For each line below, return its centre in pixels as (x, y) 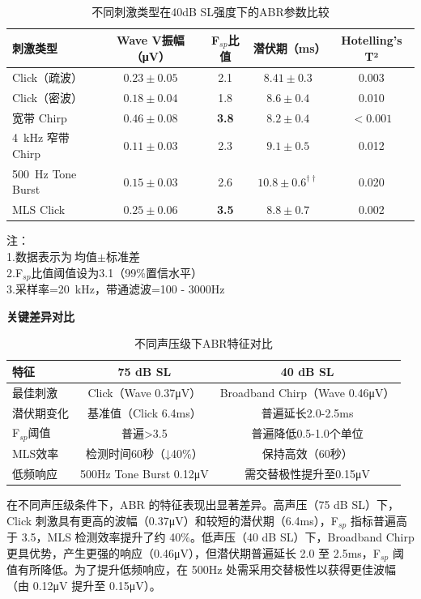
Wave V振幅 (151, 40)
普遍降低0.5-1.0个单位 (307, 432)
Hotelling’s (372, 40)
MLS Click (39, 210)
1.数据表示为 (39, 256)
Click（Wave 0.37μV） (145, 392)
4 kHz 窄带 (41, 137)
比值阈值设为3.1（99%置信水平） (117, 272)
